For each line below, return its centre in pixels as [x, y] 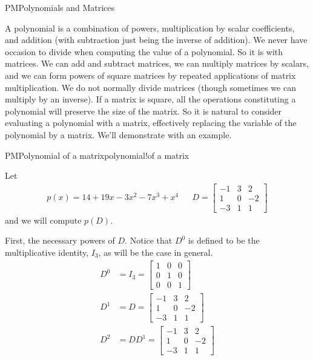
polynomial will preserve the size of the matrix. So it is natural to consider [143, 111]
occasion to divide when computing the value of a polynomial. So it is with [144, 51]
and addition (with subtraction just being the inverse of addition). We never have [156, 40]
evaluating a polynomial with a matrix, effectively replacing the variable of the [151, 123]
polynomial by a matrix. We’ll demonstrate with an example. [118, 134]
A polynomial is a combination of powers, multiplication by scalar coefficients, [150, 28]
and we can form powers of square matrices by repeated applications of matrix [150, 75]
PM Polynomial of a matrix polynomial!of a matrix [97, 155]
